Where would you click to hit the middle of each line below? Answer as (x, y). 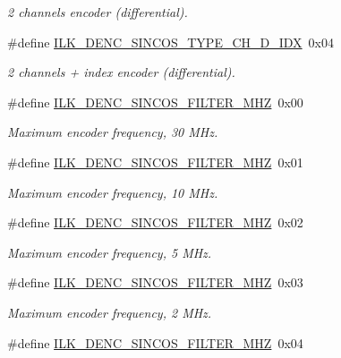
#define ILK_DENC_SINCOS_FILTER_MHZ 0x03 (155, 282)
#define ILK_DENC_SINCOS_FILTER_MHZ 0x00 (155, 102)
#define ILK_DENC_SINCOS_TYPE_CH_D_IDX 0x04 (171, 42)
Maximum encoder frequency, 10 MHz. (113, 192)
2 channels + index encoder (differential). (121, 72)
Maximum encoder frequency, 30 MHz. (113, 132)
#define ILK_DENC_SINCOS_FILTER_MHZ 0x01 (155, 162)
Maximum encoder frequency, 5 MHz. (110, 252)
